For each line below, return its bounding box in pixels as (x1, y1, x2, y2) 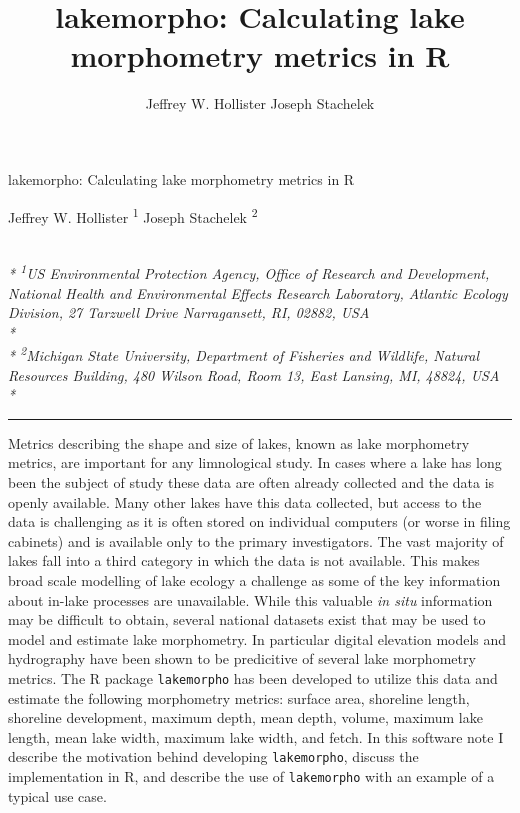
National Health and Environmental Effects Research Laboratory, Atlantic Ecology (8, 282, 508, 303)
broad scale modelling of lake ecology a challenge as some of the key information (8, 569, 501, 590)
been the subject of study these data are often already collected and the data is (8, 472, 495, 492)
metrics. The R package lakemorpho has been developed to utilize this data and (8, 667, 498, 688)
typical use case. (8, 785, 107, 806)
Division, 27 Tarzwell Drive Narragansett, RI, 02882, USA (8, 302, 370, 323)
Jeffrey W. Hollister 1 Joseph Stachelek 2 (8, 203, 258, 227)
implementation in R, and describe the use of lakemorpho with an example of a (8, 766, 495, 787)
